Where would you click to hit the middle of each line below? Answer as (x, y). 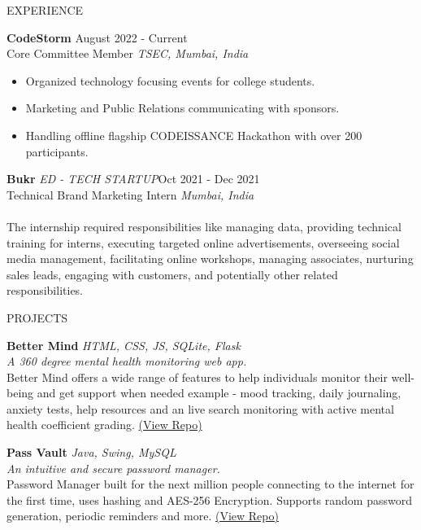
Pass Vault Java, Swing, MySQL (91, 452)
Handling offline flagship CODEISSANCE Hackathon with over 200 (194, 135)
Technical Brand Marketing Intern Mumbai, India (130, 194)
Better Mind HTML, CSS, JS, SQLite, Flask (124, 345)
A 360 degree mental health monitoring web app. (127, 361)
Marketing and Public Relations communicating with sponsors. (182, 108)
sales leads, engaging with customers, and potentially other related (172, 274)
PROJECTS (37, 317)
